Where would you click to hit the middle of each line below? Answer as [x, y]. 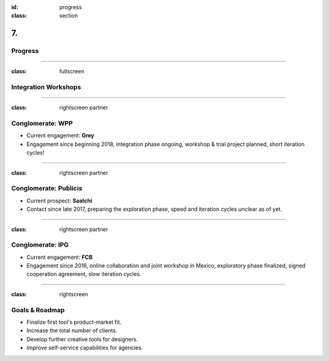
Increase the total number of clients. [72, 330]
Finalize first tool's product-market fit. [74, 322]
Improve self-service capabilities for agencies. [85, 348]
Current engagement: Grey [60, 136]
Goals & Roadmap [38, 310]
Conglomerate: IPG [40, 245]
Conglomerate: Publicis [47, 188]
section [69, 16]
